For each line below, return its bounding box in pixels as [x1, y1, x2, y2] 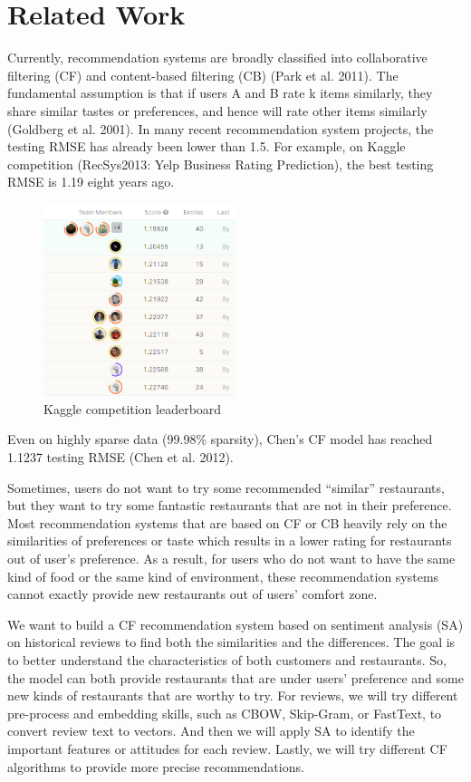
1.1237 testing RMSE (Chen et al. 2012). [7, 448, 234, 467]
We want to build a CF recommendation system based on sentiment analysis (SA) [7, 614, 464, 633]
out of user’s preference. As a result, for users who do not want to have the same [7, 549, 456, 567]
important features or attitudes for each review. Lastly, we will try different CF [7, 739, 447, 758]
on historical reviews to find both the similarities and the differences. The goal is [7, 632, 456, 652]
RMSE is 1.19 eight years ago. [7, 172, 175, 191]
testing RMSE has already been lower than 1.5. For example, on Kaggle [7, 137, 406, 156]
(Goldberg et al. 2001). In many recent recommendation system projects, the [7, 119, 434, 138]
